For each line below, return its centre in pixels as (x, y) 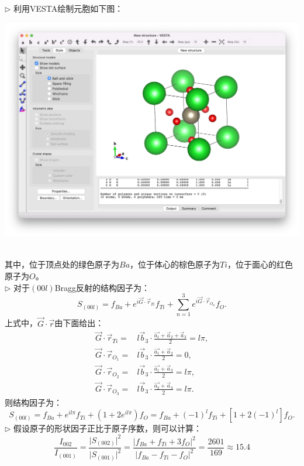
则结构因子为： (33, 402)
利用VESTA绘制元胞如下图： (68, 8)
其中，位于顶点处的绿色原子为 (62, 264)
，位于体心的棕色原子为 (175, 264)
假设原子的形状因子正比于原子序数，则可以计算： (108, 428)
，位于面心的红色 (260, 264)
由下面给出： (79, 323)
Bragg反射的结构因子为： (102, 287)
